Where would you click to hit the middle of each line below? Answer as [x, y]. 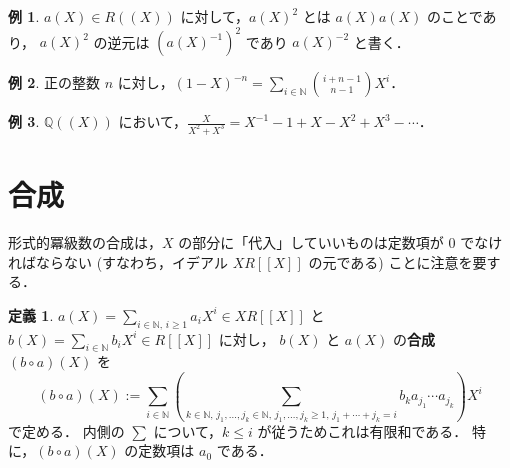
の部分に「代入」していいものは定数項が [311, 242]
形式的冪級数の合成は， [85, 242]
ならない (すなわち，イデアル [131, 261]
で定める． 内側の [66, 430]
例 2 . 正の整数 [54, 82]
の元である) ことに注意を [390, 261]
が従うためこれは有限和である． [362, 430]
